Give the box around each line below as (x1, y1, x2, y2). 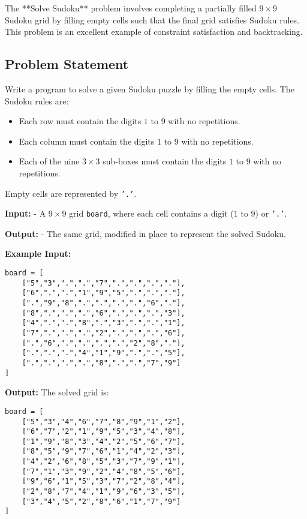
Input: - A (5, 207, 46, 220)
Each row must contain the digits (19, 115, 142, 127)
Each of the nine (19, 155, 80, 167)
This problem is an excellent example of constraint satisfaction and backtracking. (5, 25, 303, 38)
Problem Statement (5, 55, 129, 73)
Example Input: (5, 247, 71, 260)
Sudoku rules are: (5, 94, 69, 107)
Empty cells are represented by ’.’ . (5, 187, 137, 199)
